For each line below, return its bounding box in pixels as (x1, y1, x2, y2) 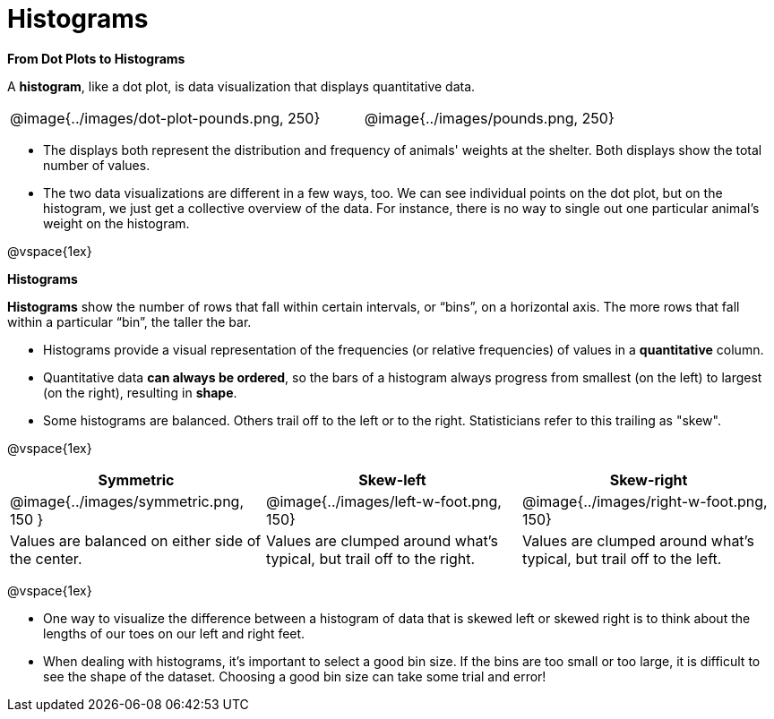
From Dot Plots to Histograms (7, 50, 185, 66)
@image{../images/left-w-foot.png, (265, 492, 502, 510)
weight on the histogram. (43, 215, 190, 231)
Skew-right (609, 470, 688, 489)
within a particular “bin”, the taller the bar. (7, 313, 252, 330)
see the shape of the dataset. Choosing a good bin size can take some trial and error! (43, 668, 546, 684)
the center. (10, 549, 82, 568)
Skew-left (358, 470, 426, 489)
